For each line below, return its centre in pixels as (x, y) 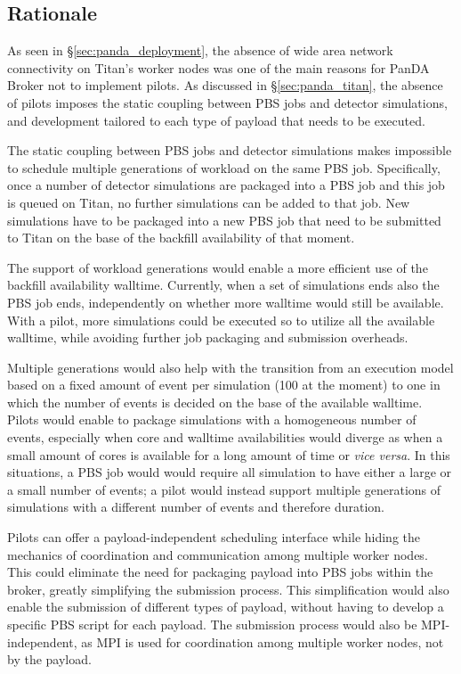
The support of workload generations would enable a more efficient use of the (218, 267)
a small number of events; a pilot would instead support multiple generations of (224, 489)
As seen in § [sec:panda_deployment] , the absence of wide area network (200, 50)
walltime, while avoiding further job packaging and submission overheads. (208, 337)
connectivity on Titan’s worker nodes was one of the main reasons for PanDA (218, 67)
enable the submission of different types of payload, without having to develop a (226, 607)
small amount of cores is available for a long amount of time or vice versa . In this (229, 454)
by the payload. (49, 659)
